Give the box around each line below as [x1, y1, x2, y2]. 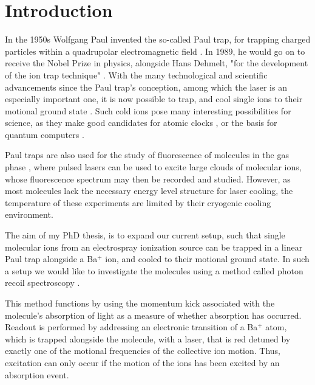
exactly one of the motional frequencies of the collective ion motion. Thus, [5, 344, 281, 357]
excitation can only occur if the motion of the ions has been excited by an [5, 356, 280, 369]
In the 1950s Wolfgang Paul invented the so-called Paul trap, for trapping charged [5, 33, 311, 46]
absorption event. [5, 368, 69, 381]
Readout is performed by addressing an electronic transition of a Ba [5, 321, 258, 333]
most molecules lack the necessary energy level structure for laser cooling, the [5, 184, 293, 197]
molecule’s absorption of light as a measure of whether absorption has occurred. [5, 308, 302, 321]
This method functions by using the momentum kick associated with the [5, 297, 275, 309]
